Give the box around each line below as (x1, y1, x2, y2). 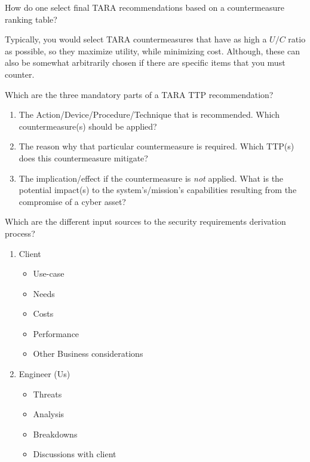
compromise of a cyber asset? (19, 195, 126, 207)
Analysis (33, 408, 65, 420)
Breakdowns (33, 427, 78, 440)
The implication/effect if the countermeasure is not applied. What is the (19, 172, 284, 184)
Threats (33, 387, 62, 400)
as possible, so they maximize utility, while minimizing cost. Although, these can (5, 44, 300, 57)
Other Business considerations (33, 347, 143, 360)
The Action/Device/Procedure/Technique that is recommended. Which (19, 108, 280, 121)
